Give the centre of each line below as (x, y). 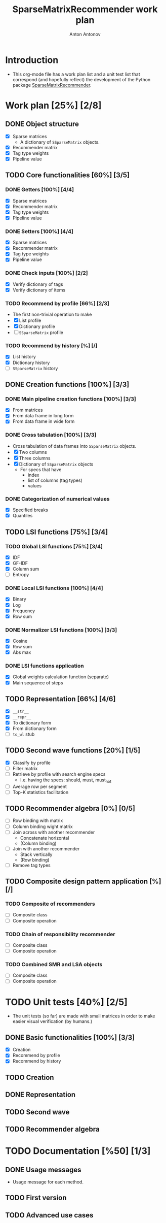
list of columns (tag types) (55, 480)
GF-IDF (20, 563)
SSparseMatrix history (35, 368)
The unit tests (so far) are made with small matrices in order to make (84, 1016)
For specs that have (41, 469)
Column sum (26, 569)
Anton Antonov (85, 34)
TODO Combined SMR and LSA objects (54, 964)
